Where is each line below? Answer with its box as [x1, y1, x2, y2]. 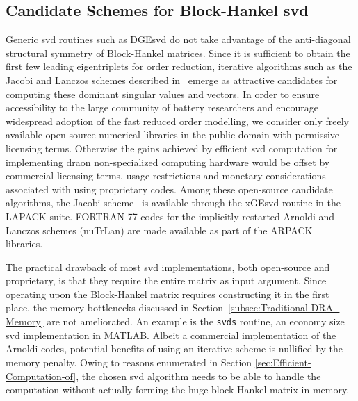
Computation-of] [6, 368, 76, 383]
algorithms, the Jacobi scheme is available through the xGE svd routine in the [6, 195, 341, 210]
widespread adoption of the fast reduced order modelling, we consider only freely [6, 113, 349, 128]
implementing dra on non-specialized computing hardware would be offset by [6, 154, 330, 169]
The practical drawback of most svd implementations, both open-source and [6, 259, 330, 274]
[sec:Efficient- [254, 354, 311, 369]
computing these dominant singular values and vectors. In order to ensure [6, 86, 320, 101]
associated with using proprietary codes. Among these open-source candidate [6, 181, 333, 196]
